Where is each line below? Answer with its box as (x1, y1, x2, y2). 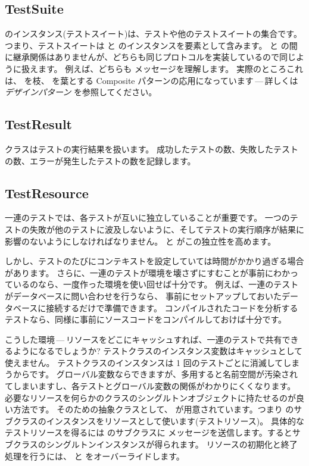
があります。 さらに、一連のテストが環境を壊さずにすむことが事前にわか (5, 266, 290, 279)
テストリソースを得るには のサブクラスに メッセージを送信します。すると (5, 426, 292, 439)
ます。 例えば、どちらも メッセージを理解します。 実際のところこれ (38, 62, 303, 74)
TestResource (5, 183, 89, 202)
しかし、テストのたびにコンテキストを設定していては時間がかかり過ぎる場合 (5, 255, 304, 267)
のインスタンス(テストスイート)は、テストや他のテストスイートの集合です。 (5, 27, 302, 40)
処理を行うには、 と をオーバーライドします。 (5, 449, 185, 462)
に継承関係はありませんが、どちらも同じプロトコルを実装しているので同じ (5, 51, 296, 63)
